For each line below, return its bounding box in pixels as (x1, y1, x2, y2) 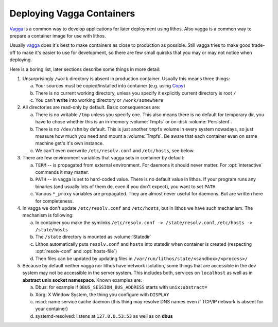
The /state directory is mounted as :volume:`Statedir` (35, 234, 151, 240)
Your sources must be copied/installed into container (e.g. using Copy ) (35, 83, 185, 89)
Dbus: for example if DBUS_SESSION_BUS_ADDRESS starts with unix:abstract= (35, 284, 207, 290)
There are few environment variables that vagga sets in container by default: (22, 155, 185, 161)
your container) (35, 306, 68, 312)
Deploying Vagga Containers (9, 8, 135, 19)
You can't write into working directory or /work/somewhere (35, 97, 164, 103)
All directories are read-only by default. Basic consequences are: (22, 104, 161, 111)
